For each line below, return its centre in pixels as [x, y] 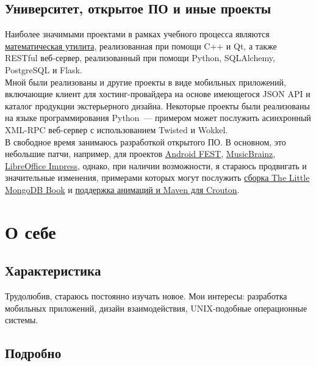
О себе [31, 231]
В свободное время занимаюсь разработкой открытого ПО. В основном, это [145, 141]
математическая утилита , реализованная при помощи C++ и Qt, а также [141, 46]
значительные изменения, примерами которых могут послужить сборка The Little [157, 178]
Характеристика [53, 270]
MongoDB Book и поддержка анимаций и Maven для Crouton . [122, 189]
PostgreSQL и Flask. [44, 69]
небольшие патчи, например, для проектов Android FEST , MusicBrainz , [140, 154]
